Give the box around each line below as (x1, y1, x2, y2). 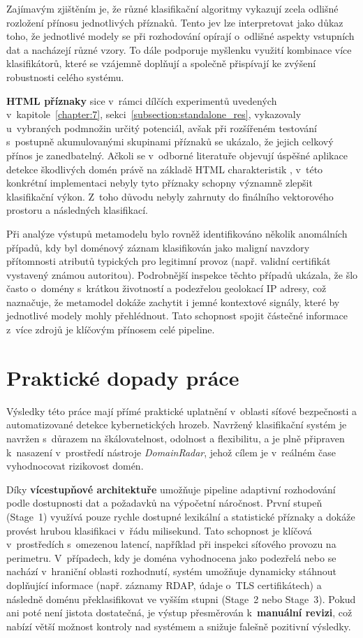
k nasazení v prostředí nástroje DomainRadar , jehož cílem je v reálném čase (6, 444, 336, 459)
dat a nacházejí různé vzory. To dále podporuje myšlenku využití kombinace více (6, 42, 352, 57)
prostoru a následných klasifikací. (6, 203, 148, 217)
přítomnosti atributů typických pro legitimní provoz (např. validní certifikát (6, 254, 331, 268)
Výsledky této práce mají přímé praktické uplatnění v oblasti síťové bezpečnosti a (6, 403, 357, 418)
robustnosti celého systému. (6, 69, 124, 84)
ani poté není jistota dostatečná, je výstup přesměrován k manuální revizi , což (6, 605, 353, 620)
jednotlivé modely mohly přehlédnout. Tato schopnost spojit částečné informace (6, 308, 348, 323)
